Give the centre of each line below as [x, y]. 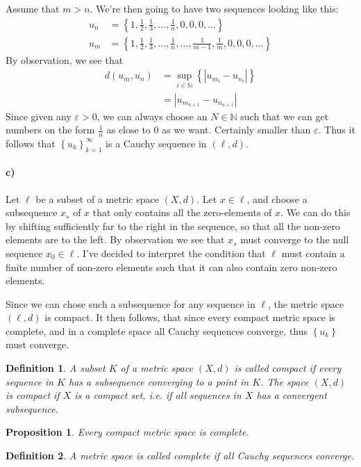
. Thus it [337, 130]
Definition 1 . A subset [56, 368]
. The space [285, 381]
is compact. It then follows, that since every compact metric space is [190, 317]
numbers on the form [50, 130]
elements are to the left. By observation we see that [115, 239]
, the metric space [305, 303]
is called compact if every [288, 368]
